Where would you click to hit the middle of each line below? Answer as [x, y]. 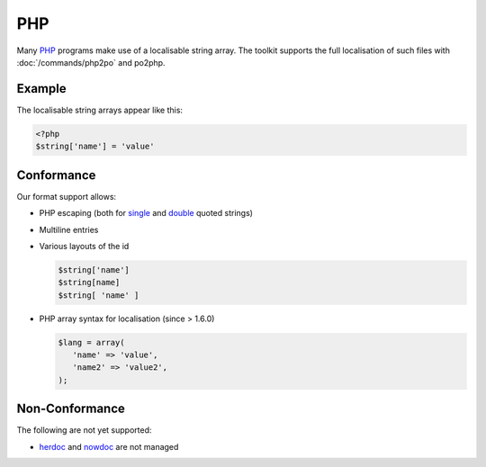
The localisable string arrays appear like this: [100, 110]
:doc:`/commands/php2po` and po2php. [91, 62]
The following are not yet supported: [84, 430]
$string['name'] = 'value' [95, 147]
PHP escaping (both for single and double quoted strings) [146, 213]
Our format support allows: [67, 196]
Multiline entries [69, 229]
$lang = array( [91, 342]
